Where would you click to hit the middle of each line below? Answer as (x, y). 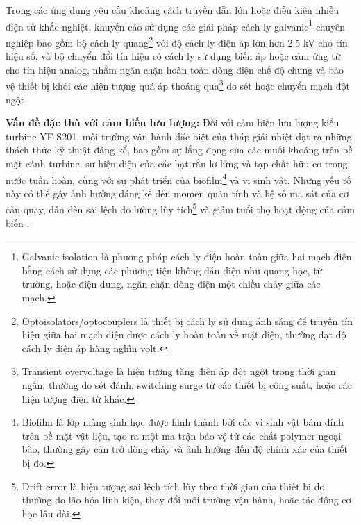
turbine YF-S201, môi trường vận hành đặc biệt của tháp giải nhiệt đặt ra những (179, 136)
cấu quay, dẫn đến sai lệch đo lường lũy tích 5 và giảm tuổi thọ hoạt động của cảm (180, 208)
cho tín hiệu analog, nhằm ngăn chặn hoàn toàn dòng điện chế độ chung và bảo (175, 69)
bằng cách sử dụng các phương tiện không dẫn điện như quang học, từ (172, 270)
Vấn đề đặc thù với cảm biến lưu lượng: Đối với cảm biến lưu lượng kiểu (173, 123)
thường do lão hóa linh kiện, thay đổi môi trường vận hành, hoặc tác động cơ (186, 500)
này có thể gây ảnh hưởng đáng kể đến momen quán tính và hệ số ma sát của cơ (177, 193)
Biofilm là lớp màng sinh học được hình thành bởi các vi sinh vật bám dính (183, 422)
